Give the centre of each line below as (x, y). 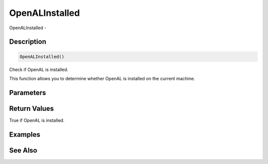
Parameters (28, 92)
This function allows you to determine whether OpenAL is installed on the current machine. (102, 78)
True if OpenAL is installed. (37, 120)
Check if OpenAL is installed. (39, 69)
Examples (25, 135)
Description (28, 42)
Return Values (32, 108)
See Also (23, 150)
